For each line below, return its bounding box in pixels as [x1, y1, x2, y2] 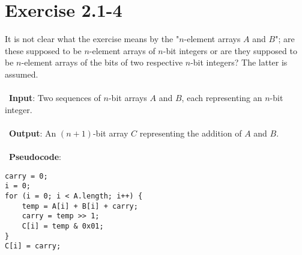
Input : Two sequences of [9, 91, 101, 104]
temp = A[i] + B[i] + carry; [22, 201, 138, 210]
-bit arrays [108, 91, 147, 104]
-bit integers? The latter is [190, 56, 288, 69]
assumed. [5, 67, 38, 80]
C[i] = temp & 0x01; [22, 221, 104, 230]
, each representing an [181, 91, 262, 104]
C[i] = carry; [5, 242, 61, 251]
